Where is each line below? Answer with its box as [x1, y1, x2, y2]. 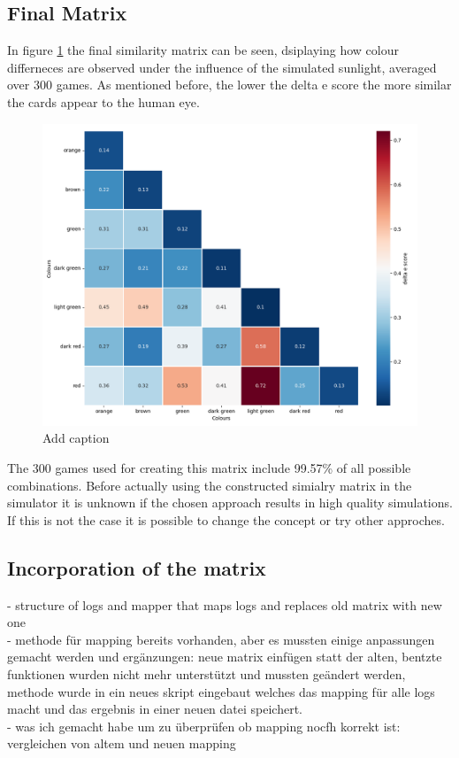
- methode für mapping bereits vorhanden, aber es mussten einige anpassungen [7, 630, 435, 648]
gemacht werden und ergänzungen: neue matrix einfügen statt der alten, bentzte [7, 647, 442, 666]
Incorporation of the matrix [7, 553, 266, 581]
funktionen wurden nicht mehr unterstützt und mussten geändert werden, [7, 664, 406, 683]
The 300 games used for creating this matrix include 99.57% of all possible [7, 458, 411, 476]
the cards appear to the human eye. [7, 92, 200, 111]
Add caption [42, 429, 110, 447]
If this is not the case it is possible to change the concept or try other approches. [7, 510, 445, 529]
